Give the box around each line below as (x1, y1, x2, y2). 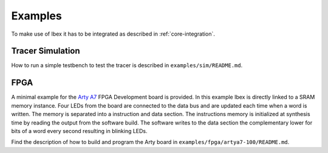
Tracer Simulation (11, 46, 80, 56)
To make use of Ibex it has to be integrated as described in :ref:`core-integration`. (11, 30, 215, 37)
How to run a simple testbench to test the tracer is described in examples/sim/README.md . (11, 62, 243, 69)
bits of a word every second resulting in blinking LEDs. (11, 127, 148, 134)
